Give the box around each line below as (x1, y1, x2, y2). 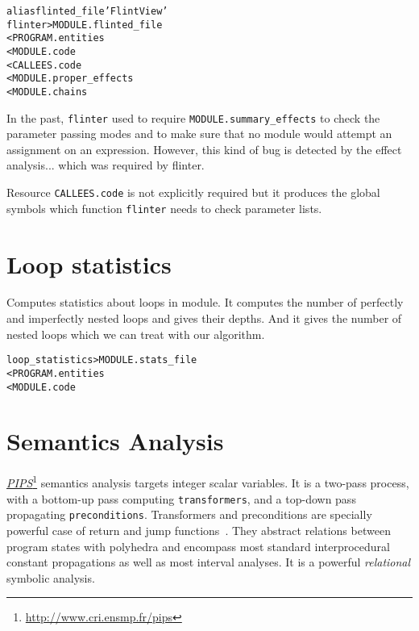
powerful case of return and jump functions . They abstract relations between (6, 521, 391, 538)
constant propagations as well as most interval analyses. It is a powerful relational (6, 554, 411, 570)
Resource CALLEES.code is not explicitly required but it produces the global (6, 184, 380, 201)
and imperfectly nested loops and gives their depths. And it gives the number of (6, 310, 402, 327)
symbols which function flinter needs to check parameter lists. (6, 199, 322, 216)
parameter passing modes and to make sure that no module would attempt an (6, 125, 392, 142)
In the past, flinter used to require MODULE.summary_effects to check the (6, 109, 380, 126)
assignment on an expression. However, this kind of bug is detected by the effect (6, 140, 402, 157)
